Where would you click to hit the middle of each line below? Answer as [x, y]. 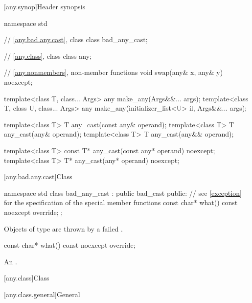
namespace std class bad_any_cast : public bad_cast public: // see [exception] [123, 193]
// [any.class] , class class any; [48, 56]
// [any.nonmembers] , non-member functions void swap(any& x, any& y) [114, 72]
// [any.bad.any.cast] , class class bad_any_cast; [76, 39]
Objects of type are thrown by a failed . [63, 228]
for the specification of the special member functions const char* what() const [121, 202]
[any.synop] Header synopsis [45, 6]
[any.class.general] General [42, 294]
